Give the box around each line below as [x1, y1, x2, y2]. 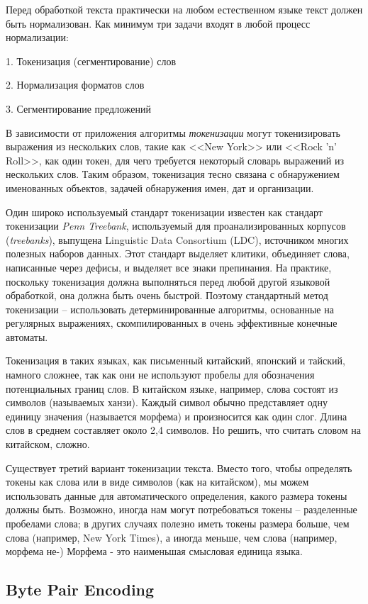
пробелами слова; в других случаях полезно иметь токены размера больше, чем [6, 516, 350, 530]
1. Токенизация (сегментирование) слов [6, 53, 177, 68]
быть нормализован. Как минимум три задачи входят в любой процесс [6, 16, 311, 30]
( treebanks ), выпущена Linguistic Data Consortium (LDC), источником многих [6, 232, 349, 247]
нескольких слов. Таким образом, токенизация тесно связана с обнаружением [6, 167, 340, 181]
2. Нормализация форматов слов [6, 77, 145, 92]
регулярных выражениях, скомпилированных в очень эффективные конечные [6, 315, 338, 330]
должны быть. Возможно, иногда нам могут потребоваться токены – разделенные [6, 502, 357, 517]
